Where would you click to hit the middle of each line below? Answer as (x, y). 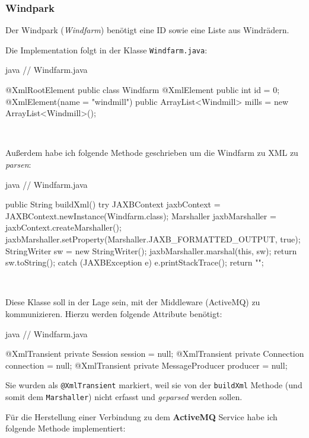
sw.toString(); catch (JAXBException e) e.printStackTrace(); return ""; (135, 262)
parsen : (18, 164)
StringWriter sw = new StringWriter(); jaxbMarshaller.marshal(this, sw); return (151, 250)
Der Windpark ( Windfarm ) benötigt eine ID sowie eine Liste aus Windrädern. (147, 30)
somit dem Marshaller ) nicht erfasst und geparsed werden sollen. (124, 397)
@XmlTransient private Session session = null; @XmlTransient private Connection (155, 354)
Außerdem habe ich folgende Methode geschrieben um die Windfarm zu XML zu (152, 153)
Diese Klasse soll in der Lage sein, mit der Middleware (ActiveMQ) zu (133, 302)
